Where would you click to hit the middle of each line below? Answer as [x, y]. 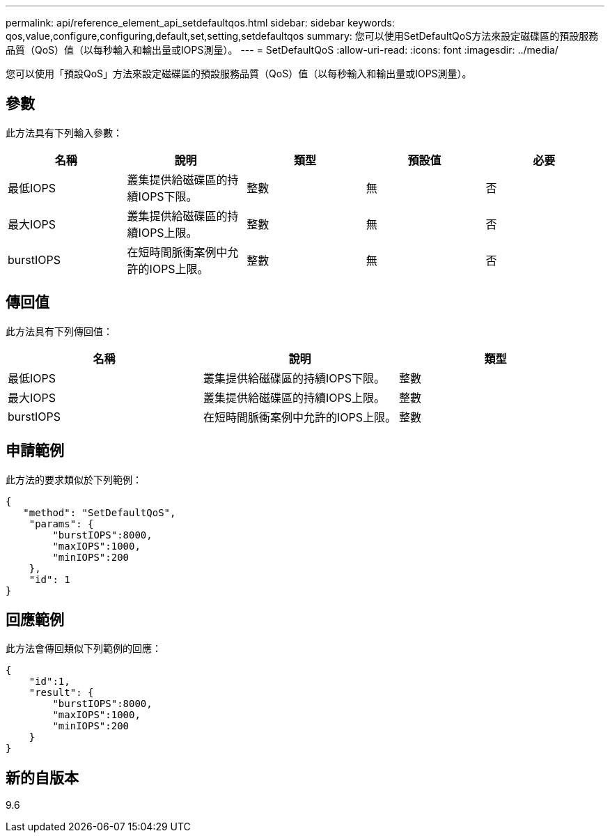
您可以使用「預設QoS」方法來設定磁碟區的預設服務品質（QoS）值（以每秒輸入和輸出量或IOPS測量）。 [239, 73]
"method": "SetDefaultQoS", [100, 512]
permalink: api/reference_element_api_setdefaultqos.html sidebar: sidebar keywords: [200, 23]
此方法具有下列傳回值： [59, 331]
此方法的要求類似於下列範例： [74, 479]
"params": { [61, 523]
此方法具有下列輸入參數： [64, 132]
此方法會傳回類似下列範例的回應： [84, 649]
